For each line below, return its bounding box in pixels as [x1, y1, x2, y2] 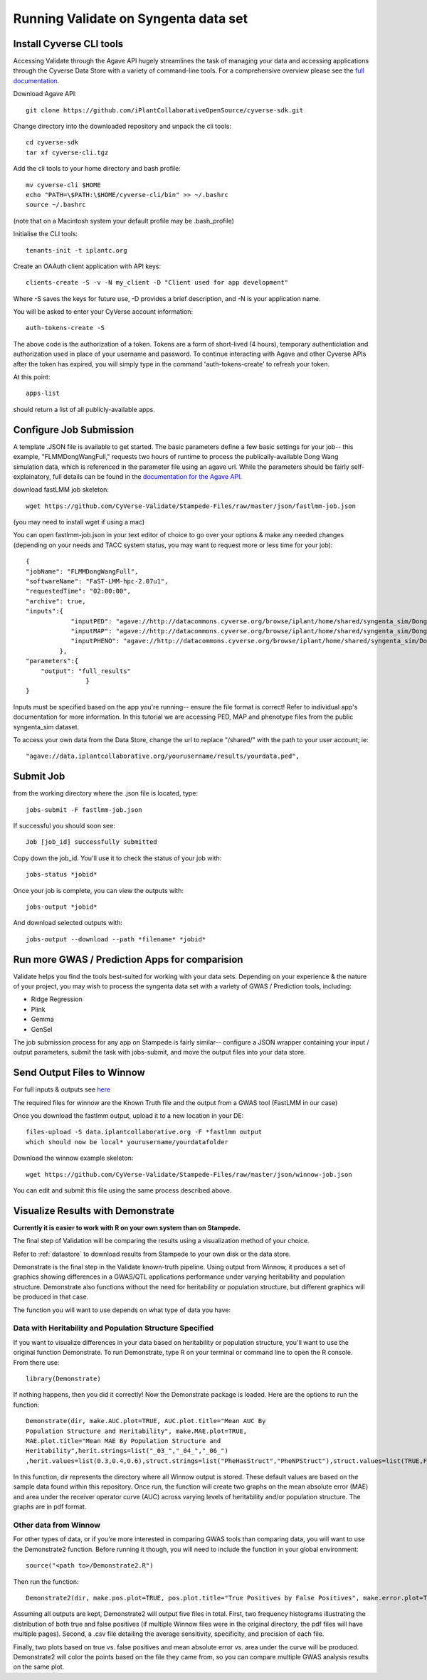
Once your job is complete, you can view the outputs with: [13, 886, 184, 894]
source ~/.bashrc [26, 201, 86, 209]
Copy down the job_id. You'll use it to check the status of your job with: [13, 854, 222, 862]
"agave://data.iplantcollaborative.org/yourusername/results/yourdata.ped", [26, 752, 300, 761]
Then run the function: [13, 1577, 79, 1586]
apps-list [26, 389, 60, 398]
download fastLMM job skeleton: [13, 485, 110, 494]
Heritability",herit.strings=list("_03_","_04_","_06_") [26, 1447, 229, 1455]
